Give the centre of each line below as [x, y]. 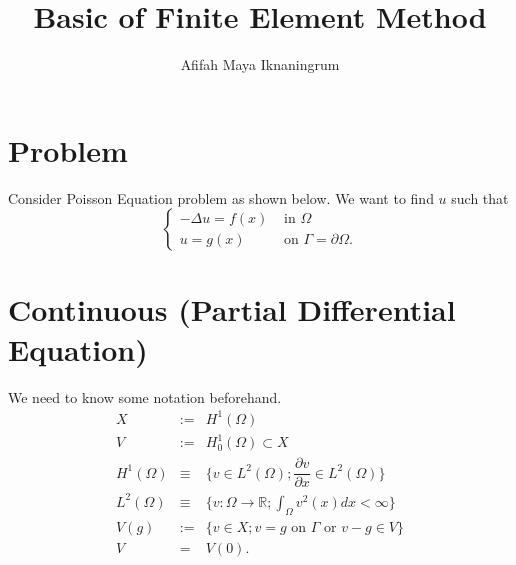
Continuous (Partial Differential [232, 309]
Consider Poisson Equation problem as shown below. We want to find [221, 197]
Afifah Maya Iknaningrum [260, 64]
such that [480, 197]
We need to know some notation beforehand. [145, 396]
